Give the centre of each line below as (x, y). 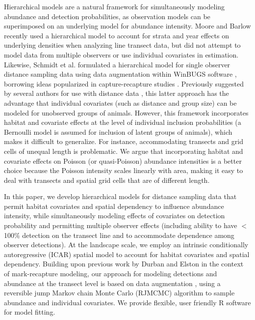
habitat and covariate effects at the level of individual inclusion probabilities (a (123, 122)
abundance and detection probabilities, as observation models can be (107, 16)
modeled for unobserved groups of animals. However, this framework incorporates (126, 112)
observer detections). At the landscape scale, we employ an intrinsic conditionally (126, 245)
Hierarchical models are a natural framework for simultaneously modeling (115, 6)
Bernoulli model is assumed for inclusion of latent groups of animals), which (118, 131)
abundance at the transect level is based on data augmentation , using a (112, 283)
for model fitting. (30, 312)
